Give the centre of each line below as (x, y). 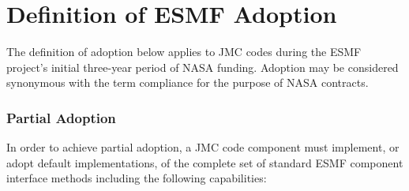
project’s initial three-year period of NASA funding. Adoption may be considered (203, 67)
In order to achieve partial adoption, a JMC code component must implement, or (203, 147)
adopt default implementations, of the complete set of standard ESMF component (205, 162)
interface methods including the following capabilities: (137, 178)
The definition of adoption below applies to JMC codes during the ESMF (184, 52)
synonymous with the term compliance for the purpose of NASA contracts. (188, 82)
